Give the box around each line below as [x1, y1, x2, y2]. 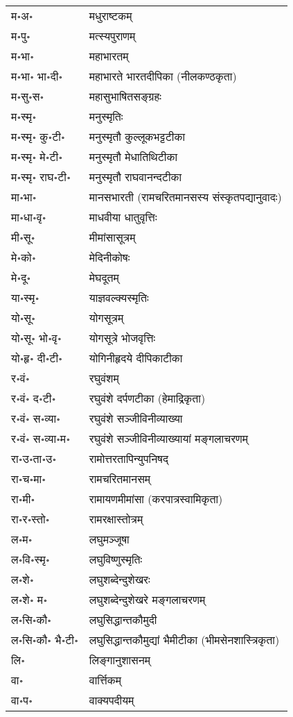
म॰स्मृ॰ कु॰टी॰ [11, 128, 65, 144]
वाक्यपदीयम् [89, 692, 134, 708]
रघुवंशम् [89, 370, 119, 386]
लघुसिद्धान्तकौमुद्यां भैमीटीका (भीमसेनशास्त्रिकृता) [89, 632, 280, 648]
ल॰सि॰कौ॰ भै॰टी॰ [11, 632, 78, 648]
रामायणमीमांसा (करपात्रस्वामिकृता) [89, 491, 223, 507]
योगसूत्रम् [89, 310, 124, 326]
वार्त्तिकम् [89, 672, 121, 688]
